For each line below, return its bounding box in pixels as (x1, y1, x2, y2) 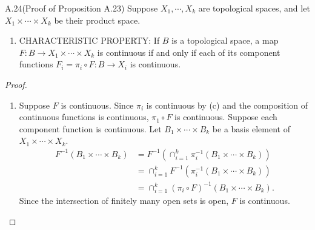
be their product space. (54, 13, 141, 26)
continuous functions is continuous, (19, 110, 149, 123)
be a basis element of (212, 122, 290, 135)
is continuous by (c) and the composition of (146, 98, 308, 111)
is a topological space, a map (171, 34, 279, 47)
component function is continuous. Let (19, 122, 162, 135)
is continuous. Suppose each (174, 110, 277, 123)
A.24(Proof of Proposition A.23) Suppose (5, 2, 158, 14)
